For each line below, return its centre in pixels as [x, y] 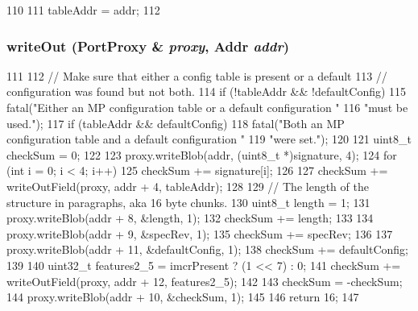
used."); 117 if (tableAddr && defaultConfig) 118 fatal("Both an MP [176, 123]
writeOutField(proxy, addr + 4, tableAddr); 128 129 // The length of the [188, 186]
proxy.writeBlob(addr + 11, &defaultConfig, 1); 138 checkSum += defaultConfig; [207, 249]
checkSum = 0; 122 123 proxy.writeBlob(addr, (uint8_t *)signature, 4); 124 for [202, 154]
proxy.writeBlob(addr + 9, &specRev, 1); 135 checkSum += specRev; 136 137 [200, 233]
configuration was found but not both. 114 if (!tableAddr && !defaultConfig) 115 [207, 91]
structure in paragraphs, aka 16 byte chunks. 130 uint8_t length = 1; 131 [188, 202]
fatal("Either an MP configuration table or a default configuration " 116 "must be [207, 107]
